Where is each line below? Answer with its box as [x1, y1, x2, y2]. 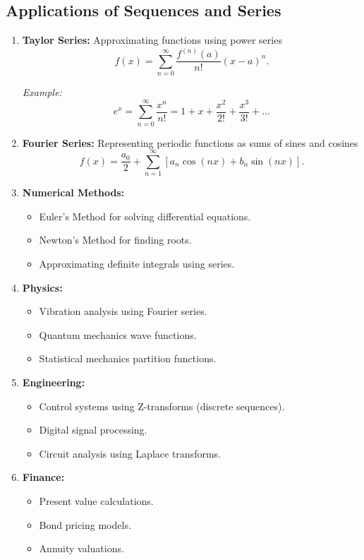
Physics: [22, 280, 63, 294]
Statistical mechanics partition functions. [39, 351, 217, 366]
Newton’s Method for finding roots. [39, 232, 192, 247]
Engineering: [22, 374, 85, 389]
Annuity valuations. [39, 541, 124, 556]
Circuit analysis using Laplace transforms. [39, 446, 221, 460]
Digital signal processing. [39, 422, 147, 437]
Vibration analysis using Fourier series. [39, 304, 207, 318]
